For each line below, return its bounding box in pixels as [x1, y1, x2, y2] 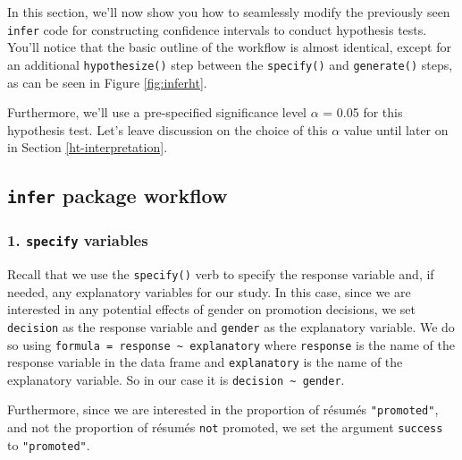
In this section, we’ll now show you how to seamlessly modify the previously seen [7, 3, 450, 21]
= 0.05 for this [323, 103, 403, 122]
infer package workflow [7, 182, 228, 209]
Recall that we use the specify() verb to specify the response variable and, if [7, 265, 434, 284]
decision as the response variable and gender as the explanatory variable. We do [7, 317, 455, 336]
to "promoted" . [7, 435, 90, 454]
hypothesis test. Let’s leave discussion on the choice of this [7, 120, 328, 139]
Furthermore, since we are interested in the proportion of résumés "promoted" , [7, 400, 439, 419]
